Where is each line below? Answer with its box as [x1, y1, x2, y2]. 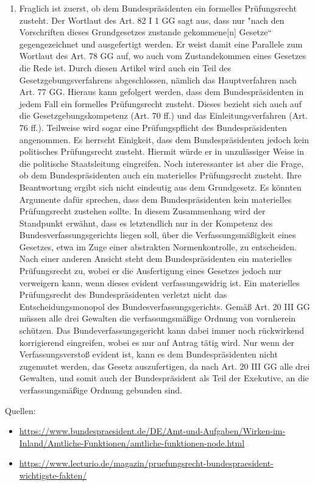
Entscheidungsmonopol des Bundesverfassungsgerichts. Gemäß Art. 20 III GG [19, 300, 310, 312]
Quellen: [5, 404, 36, 417]
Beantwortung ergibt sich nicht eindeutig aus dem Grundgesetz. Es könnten [19, 180, 302, 193]
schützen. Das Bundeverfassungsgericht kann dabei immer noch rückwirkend [19, 324, 305, 337]
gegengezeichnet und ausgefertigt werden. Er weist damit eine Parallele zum [19, 37, 303, 50]
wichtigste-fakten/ [19, 468, 87, 481]
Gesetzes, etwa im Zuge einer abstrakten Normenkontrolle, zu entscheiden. [19, 240, 297, 253]
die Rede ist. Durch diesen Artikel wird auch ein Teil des [19, 61, 232, 74]
